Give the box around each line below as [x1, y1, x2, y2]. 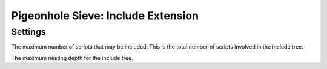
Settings [11, 26, 46, 37]
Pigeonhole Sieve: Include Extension [11, 9, 199, 22]
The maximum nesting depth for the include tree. [11, 54, 133, 61]
